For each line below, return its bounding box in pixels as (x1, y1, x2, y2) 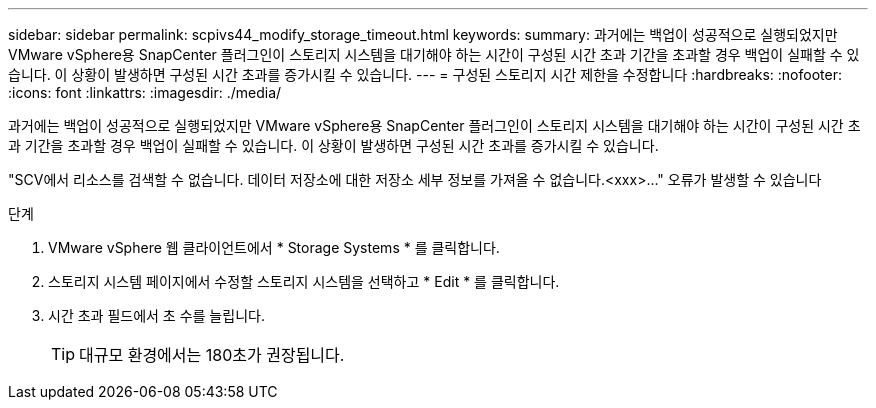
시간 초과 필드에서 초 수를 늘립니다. (48, 307, 265, 324)
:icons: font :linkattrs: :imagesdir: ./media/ (8, 84, 282, 101)
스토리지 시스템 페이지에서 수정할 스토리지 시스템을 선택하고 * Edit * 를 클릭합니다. (48, 273, 560, 290)
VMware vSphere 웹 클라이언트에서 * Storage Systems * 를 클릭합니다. (48, 239, 500, 256)
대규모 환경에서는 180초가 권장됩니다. (79, 345, 345, 365)
